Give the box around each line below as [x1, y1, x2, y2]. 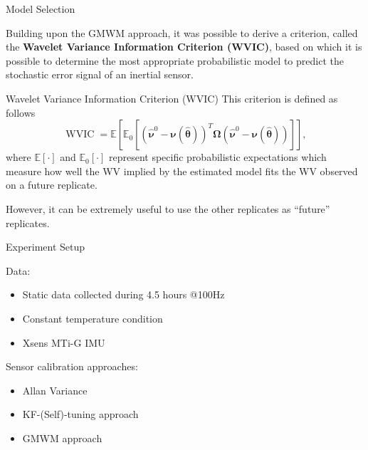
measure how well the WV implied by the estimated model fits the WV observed [6, 163, 358, 178]
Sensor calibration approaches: [6, 359, 138, 374]
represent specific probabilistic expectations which [108, 150, 327, 164]
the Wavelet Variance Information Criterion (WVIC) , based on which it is [6, 39, 362, 54]
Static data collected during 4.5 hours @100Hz [22, 287, 225, 302]
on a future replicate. [6, 177, 98, 192]
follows [6, 105, 36, 120]
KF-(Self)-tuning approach [22, 407, 139, 422]
